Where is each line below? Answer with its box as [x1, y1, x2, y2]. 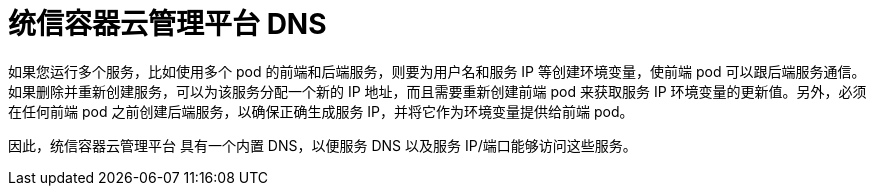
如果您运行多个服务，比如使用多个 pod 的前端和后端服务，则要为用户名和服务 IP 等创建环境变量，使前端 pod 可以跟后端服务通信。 [8, 62, 866, 80]
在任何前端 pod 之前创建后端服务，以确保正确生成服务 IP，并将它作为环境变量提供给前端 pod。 [8, 102, 634, 120]
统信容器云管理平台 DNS [8, 7, 327, 41]
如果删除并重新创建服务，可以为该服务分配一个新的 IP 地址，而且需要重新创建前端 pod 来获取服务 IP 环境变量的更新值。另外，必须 [8, 82, 867, 100]
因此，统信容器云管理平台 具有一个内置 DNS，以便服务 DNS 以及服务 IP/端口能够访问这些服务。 [8, 136, 637, 154]
